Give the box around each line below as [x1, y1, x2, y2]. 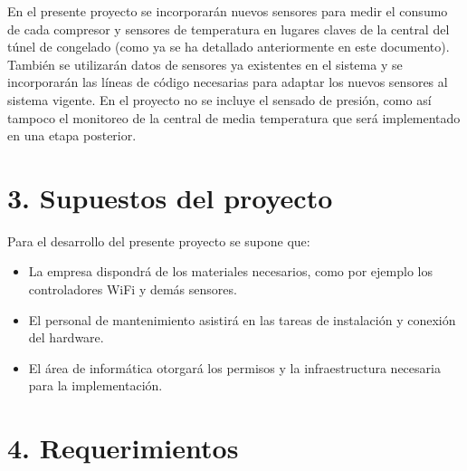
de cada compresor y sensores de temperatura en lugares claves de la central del [7, 19, 450, 38]
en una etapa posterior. [7, 126, 137, 145]
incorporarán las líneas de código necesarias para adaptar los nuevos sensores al [7, 72, 448, 91]
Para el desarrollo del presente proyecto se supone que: [7, 231, 310, 250]
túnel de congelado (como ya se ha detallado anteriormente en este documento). [7, 37, 450, 56]
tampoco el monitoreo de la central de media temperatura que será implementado [7, 108, 461, 127]
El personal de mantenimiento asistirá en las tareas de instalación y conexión [28, 310, 456, 329]
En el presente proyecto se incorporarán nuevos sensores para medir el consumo [7, 2, 448, 20]
